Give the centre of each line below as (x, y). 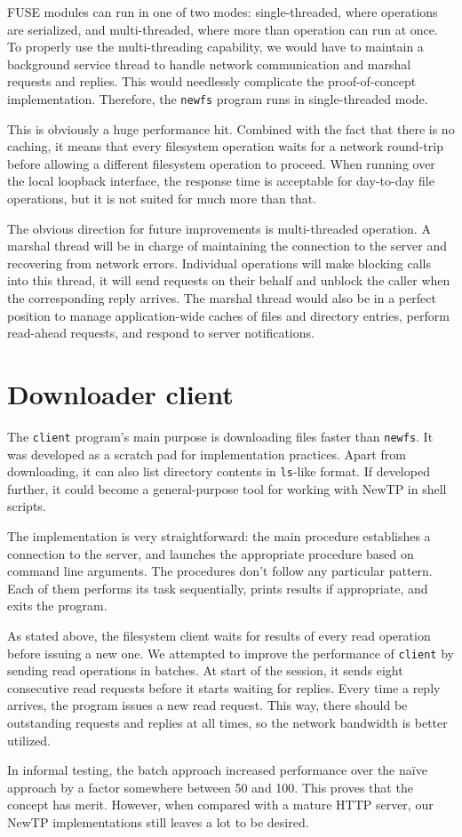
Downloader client (120, 393)
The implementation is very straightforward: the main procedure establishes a (219, 535)
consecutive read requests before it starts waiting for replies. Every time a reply (224, 687)
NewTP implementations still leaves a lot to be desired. (158, 821)
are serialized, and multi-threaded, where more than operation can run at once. (223, 29)
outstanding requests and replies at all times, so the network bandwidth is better (227, 722)
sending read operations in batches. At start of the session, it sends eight (205, 670)
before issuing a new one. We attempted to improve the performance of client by (231, 653)
